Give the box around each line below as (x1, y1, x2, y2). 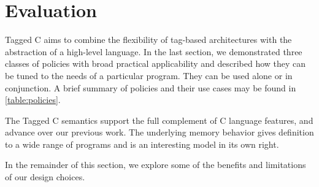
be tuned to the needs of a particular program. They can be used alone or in (5, 69, 293, 82)
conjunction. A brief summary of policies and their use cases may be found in (5, 81, 296, 94)
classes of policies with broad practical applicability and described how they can (5, 57, 306, 70)
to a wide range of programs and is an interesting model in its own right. (5, 137, 279, 150)
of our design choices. (5, 170, 85, 183)
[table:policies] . (5, 93, 61, 106)
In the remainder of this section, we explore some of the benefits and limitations (5, 158, 306, 171)
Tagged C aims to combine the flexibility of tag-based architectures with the (5, 33, 292, 46)
